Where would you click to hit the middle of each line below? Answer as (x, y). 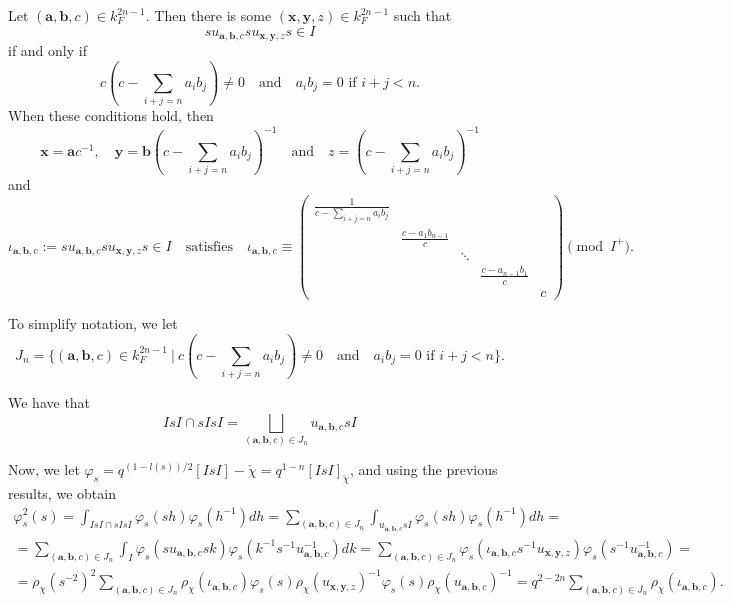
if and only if (47, 50)
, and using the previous (423, 469)
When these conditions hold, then (111, 115)
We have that (49, 402)
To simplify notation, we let (93, 322)
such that (422, 15)
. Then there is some (208, 15)
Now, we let (44, 469)
